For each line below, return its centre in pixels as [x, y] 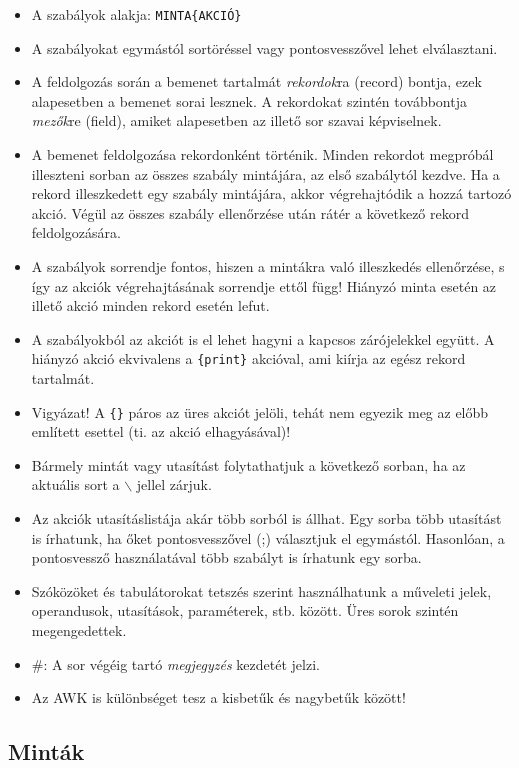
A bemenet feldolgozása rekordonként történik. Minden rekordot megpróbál [262, 154]
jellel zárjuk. [174, 484]
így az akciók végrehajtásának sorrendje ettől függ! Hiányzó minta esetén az [264, 285]
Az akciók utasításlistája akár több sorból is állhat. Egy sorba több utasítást [266, 518]
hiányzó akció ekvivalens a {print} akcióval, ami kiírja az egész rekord [248, 358]
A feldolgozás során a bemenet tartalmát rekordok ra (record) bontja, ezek [256, 81]
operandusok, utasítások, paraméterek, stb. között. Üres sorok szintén [245, 610]
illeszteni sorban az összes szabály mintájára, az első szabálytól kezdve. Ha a [265, 173]
